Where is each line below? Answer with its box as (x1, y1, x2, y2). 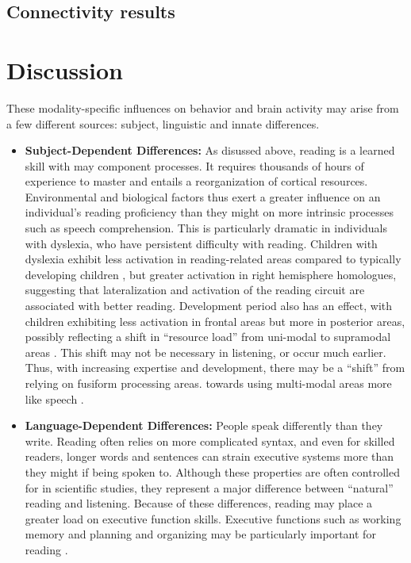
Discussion (6, 53, 123, 86)
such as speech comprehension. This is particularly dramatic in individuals (25, 220, 387, 236)
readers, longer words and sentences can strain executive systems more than (25, 448, 394, 465)
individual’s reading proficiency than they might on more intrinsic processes (25, 204, 394, 220)
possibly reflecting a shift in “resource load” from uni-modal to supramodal (25, 328, 391, 345)
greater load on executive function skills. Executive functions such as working (25, 510, 401, 527)
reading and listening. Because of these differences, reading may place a (25, 495, 373, 511)
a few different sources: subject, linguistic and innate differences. (6, 115, 320, 132)
